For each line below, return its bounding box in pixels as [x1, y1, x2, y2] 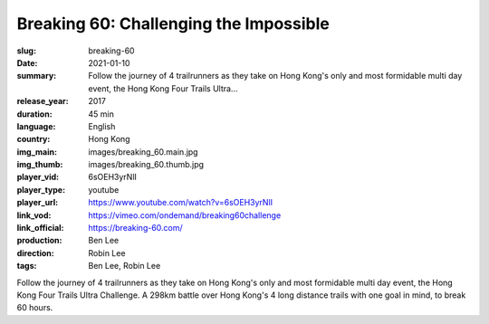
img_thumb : [16, 159, 63, 170]
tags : [16, 261, 37, 272]
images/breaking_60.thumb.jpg [88, 159, 204, 170]
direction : [16, 247, 54, 258]
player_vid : [16, 172, 59, 183]
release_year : [16, 96, 70, 107]
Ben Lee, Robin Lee [88, 261, 161, 272]
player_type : [16, 184, 66, 195]
